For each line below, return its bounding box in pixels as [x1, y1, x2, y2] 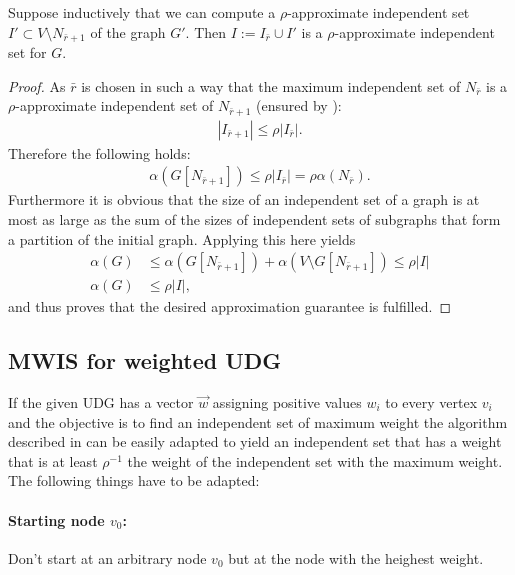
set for [8, 42, 47, 63]
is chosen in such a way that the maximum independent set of [81, 75, 461, 96]
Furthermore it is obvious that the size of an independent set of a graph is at [8, 189, 480, 210]
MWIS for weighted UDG [8, 345, 282, 376]
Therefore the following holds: [8, 142, 191, 163]
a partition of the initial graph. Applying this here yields [8, 228, 356, 249]
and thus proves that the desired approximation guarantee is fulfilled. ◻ [8, 296, 452, 317]
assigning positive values [212, 391, 362, 412]
